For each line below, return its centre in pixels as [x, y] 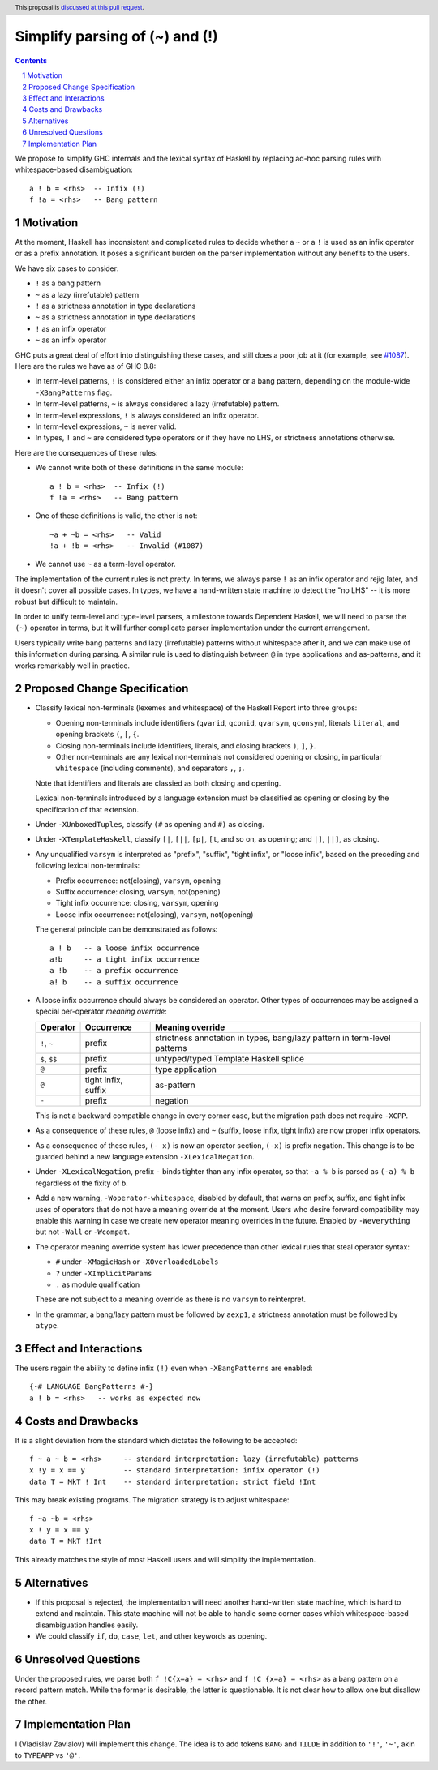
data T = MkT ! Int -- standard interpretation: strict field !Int [173, 1481]
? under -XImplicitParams [104, 1273]
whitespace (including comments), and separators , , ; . [150, 768]
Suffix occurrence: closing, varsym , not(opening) [138, 891]
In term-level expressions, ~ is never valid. [106, 426]
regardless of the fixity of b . [82, 1183]
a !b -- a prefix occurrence [114, 971]
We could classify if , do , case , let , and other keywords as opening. [151, 1636]
